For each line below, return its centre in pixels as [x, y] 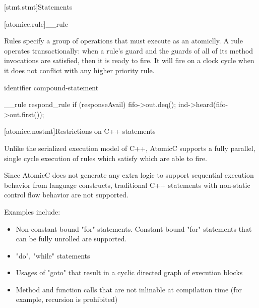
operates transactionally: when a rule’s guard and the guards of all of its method [129, 50]
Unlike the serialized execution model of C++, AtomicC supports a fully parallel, [130, 148]
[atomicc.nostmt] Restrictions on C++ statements [80, 131]
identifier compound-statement [51, 87]
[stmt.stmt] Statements [38, 7]
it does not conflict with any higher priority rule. [79, 70]
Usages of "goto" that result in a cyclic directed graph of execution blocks [129, 272]
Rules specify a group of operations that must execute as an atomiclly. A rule [123, 41]
